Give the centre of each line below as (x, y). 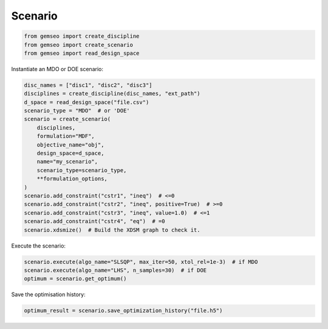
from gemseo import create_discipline (82, 36)
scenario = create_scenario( (67, 119)
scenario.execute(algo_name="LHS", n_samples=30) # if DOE (115, 270)
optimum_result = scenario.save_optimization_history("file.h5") (123, 311)
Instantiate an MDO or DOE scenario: (57, 69)
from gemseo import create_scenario (79, 45)
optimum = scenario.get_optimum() (75, 279)
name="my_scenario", (67, 162)
